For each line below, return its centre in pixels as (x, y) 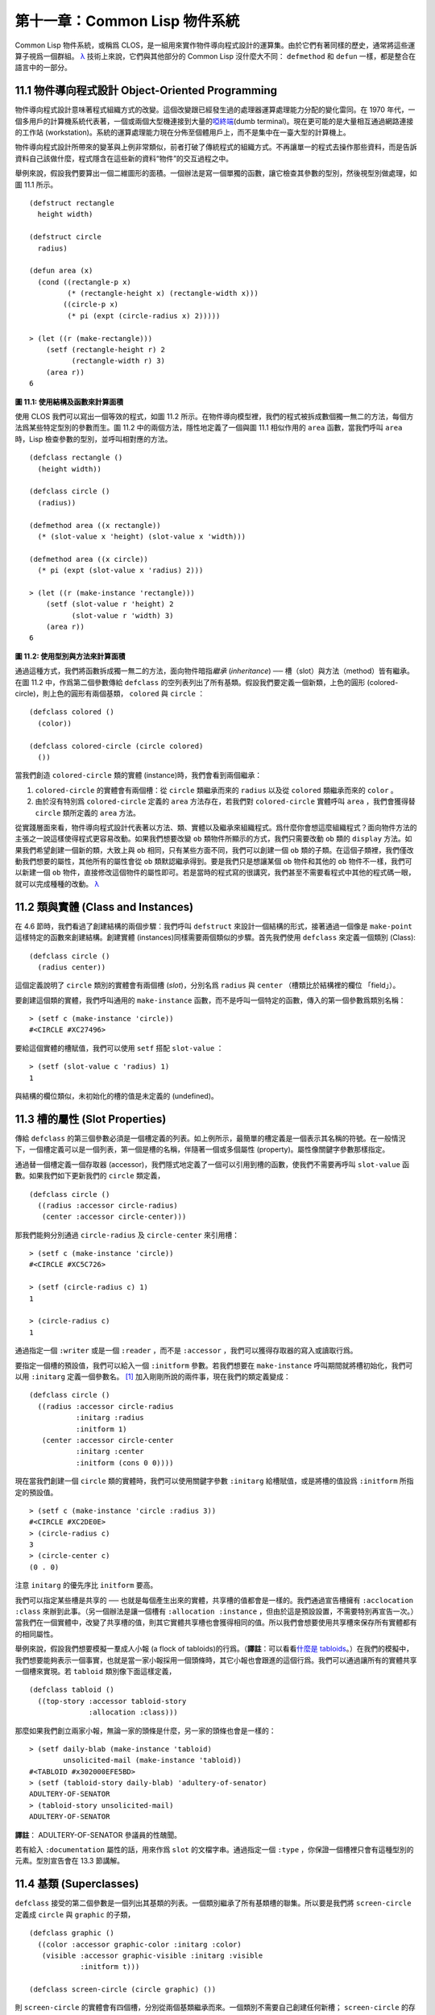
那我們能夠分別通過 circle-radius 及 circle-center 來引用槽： (127, 1235)
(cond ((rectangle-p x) (85, 282)
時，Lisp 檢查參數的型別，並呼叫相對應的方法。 (93, 438)
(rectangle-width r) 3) (118, 361)
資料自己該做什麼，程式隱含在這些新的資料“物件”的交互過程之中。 (124, 158)
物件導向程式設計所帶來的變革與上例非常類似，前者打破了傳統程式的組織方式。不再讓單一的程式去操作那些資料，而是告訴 (216, 147)
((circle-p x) (91, 305)
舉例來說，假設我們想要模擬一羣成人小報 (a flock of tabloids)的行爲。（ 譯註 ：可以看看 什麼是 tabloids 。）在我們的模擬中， (214, 1649)
